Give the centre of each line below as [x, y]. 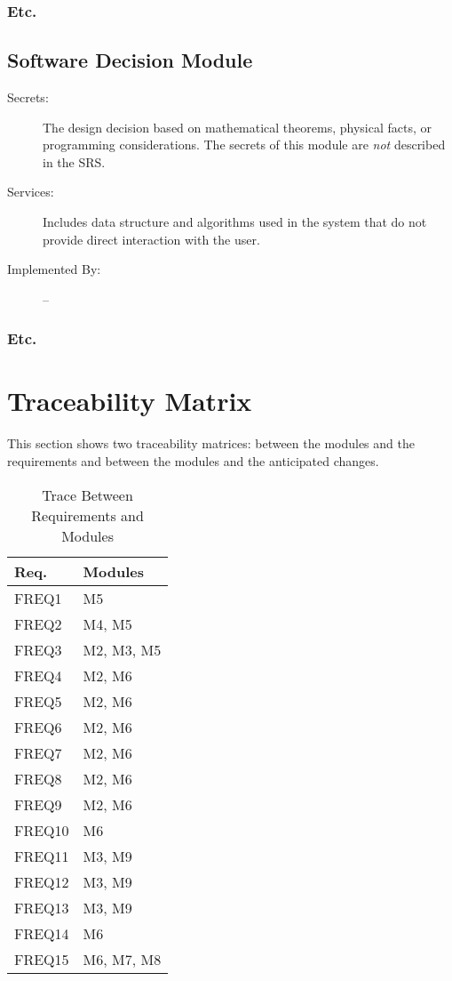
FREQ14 [42, 933]
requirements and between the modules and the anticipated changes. [193, 460]
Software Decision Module [130, 60]
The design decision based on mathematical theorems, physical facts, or [238, 127]
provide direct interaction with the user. [151, 239]
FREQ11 [42, 856]
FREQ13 [42, 907]
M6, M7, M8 [122, 959]
